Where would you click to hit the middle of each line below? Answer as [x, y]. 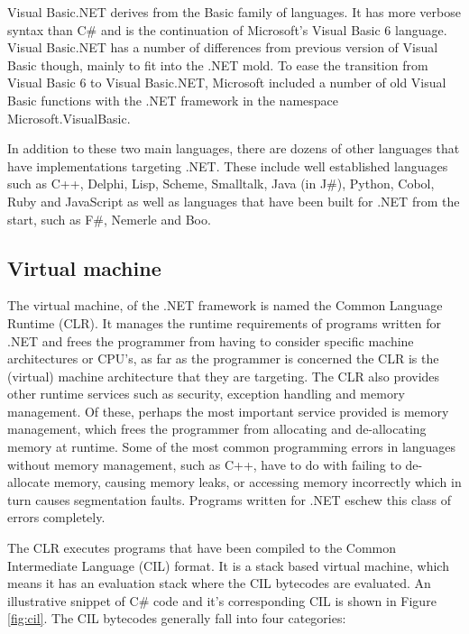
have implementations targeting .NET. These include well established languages [228, 165]
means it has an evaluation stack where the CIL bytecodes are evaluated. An [219, 583]
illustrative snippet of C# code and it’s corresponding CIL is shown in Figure [222, 600]
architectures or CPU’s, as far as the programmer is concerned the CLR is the [223, 358]
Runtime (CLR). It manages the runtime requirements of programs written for [224, 322]
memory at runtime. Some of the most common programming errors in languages [232, 447]
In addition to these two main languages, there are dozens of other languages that [234, 148]
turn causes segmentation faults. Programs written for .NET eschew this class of [230, 499]
